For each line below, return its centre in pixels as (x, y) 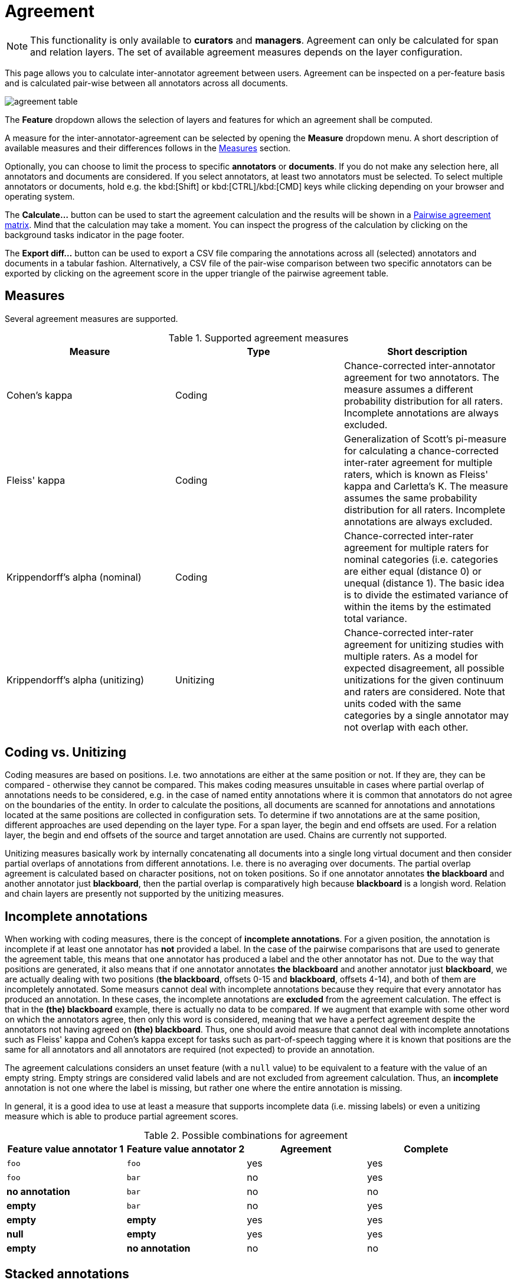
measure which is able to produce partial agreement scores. (122, 1116)
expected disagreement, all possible (424, 668)
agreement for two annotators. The (421, 377)
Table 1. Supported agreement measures (258, 338)
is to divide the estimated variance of (426, 595)
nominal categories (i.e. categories (421, 559)
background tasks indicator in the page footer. (95, 235)
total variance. (375, 618)
